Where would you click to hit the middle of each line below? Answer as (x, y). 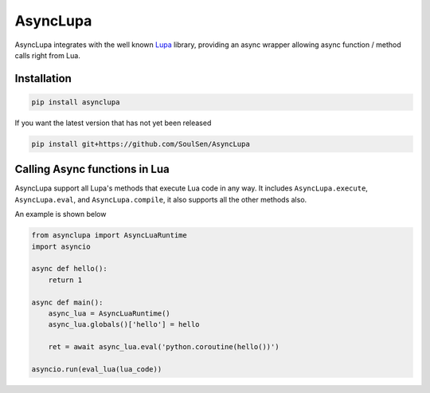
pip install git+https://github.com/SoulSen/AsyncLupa (141, 144)
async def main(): (67, 302)
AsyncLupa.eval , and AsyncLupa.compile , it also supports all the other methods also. (161, 199)
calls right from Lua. (48, 55)
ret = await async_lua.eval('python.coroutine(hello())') (164, 347)
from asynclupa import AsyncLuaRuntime (109, 236)
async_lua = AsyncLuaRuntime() (109, 313)
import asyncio (61, 246)
